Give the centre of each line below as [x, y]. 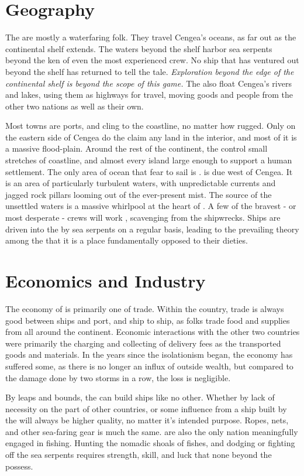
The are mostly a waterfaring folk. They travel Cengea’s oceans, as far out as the [151, 37]
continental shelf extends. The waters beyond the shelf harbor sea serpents [139, 48]
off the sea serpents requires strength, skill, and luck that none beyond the [139, 455]
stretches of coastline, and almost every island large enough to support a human [149, 160]
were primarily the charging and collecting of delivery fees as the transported [143, 343]
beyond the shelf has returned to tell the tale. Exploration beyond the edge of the [150, 71]
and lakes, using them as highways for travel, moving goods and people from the [149, 95]
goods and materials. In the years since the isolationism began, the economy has [149, 355]
